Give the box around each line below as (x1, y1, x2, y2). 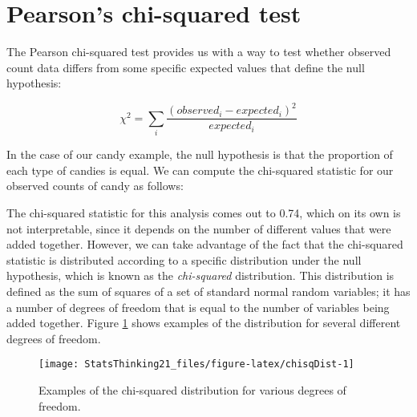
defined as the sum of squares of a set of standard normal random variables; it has (6, 282, 411, 299)
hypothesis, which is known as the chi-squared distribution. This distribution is (6, 267, 395, 284)
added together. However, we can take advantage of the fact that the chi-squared (6, 236, 403, 253)
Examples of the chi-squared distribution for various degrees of (38, 381, 346, 398)
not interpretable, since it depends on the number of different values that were (6, 220, 391, 237)
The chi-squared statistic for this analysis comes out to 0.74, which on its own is (6, 204, 401, 221)
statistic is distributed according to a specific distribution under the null (6, 251, 362, 268)
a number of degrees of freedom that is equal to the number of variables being (6, 298, 390, 315)
